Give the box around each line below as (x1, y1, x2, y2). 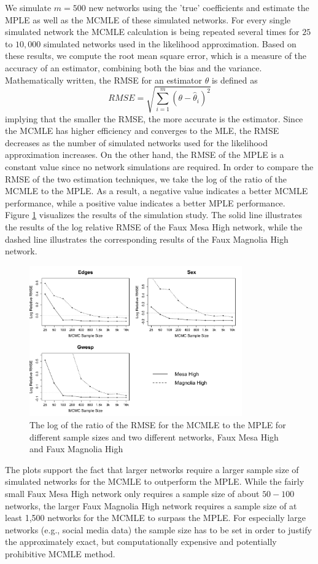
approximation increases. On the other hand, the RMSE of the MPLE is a (5, 148, 284, 161)
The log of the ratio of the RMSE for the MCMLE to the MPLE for (29, 418, 286, 431)
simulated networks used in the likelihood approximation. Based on (44, 37, 297, 50)
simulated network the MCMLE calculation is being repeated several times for (5, 25, 300, 38)
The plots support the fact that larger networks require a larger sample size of (5, 463, 299, 476)
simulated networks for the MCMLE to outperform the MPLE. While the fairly (5, 475, 304, 488)
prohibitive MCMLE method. (5, 547, 115, 560)
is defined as (211, 73, 258, 86)
